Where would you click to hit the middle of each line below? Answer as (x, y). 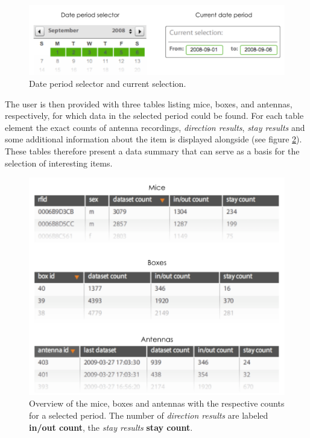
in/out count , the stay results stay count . (111, 427)
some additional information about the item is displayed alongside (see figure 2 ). (153, 139)
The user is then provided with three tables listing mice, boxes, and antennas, (149, 103)
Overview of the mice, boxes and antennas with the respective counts (157, 403)
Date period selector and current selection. (108, 83)
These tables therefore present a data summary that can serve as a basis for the (152, 151)
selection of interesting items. (59, 163)
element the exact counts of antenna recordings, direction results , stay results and (155, 127)
